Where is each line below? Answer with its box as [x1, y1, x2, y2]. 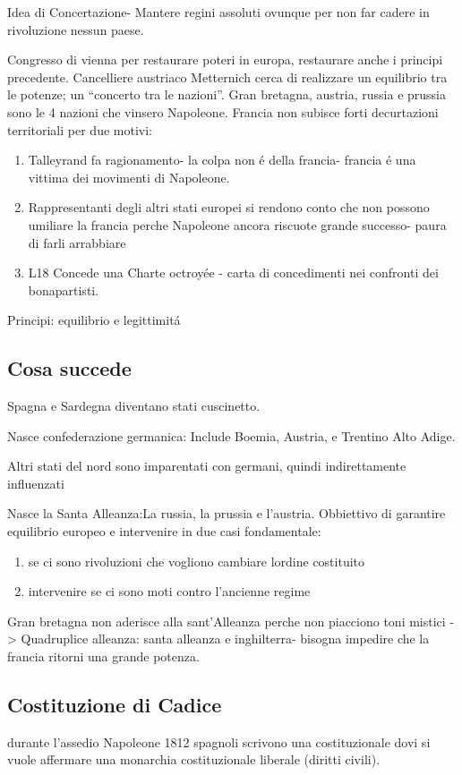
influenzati [7, 473, 64, 492]
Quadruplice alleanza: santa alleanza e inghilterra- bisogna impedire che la [21, 629, 430, 648]
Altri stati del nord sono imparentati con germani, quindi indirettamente [7, 456, 406, 475]
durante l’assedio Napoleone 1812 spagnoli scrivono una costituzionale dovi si [7, 732, 431, 751]
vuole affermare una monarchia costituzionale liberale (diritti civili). [7, 750, 381, 769]
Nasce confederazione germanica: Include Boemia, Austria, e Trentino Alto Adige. [7, 426, 456, 445]
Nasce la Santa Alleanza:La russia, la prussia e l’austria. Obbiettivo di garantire [7, 504, 446, 523]
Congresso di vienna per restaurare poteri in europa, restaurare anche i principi [7, 50, 443, 69]
